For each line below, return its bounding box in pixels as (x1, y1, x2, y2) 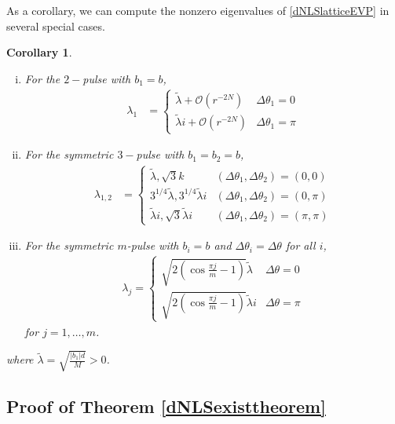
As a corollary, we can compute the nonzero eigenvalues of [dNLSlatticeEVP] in (6, 2, 390, 18)
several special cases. (6, 17, 105, 34)
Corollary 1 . (6, 44, 72, 60)
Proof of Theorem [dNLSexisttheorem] (6, 394, 326, 419)
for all (285, 237, 316, 254)
